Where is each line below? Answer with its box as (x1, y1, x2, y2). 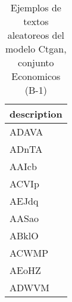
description (10, 107, 62, 121)
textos (23, 14, 49, 28)
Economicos (11, 69, 61, 83)
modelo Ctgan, (5, 42, 67, 56)
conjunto (18, 56, 54, 69)
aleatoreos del (7, 28, 64, 42)
